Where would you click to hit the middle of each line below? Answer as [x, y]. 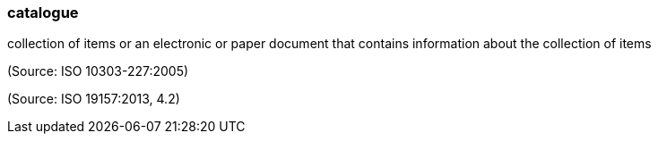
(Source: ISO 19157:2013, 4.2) [94, 99]
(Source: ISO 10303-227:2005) [98, 71]
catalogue [43, 12]
